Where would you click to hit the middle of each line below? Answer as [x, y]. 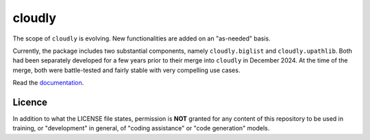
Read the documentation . [48, 83]
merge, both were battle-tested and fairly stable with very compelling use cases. [126, 70]
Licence [30, 102]
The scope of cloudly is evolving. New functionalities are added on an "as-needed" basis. [141, 38]
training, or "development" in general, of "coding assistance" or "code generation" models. [141, 128]
